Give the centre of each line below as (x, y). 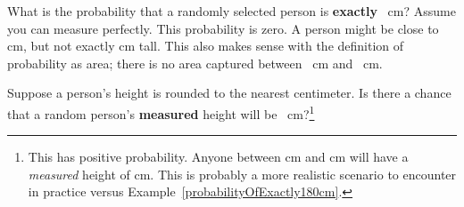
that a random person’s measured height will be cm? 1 (161, 112)
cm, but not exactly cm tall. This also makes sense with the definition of (206, 46)
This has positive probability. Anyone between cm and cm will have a (218, 157)
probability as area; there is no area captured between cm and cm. (195, 63)
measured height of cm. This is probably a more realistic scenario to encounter (242, 174)
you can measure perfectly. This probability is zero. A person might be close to (223, 28)
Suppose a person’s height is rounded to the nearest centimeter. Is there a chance (229, 93)
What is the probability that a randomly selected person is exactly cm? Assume (232, 11)
